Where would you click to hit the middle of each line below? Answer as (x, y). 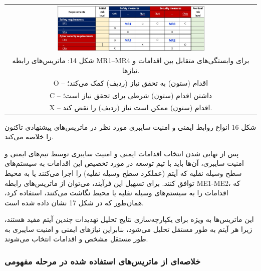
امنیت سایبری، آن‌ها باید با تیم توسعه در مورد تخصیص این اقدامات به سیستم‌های (124, 163)
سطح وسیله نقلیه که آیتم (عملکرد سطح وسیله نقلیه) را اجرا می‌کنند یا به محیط (123, 173)
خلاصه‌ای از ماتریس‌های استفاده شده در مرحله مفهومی (103, 261)
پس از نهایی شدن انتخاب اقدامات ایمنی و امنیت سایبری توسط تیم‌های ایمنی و (122, 153)
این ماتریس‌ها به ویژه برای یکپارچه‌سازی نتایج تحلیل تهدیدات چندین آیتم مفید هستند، (129, 219)
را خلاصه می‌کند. (29, 137)
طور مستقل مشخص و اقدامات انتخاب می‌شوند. (76, 239)
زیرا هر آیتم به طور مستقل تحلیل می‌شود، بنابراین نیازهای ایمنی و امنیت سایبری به (128, 229)
